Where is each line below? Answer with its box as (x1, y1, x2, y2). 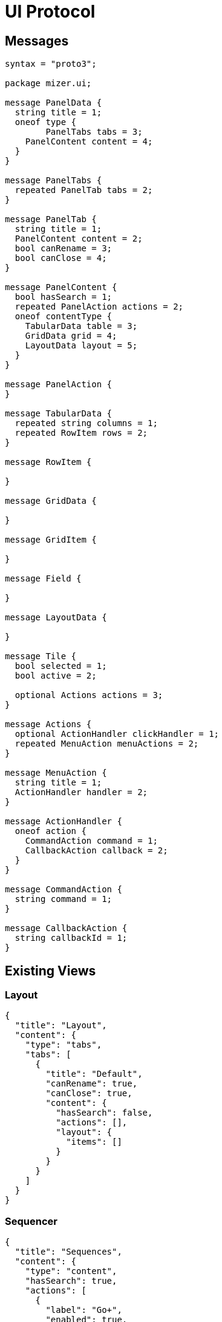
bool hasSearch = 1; (15, 292, 113, 302)
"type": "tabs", (25, 1040, 102, 1050)
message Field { (5, 574, 82, 584)
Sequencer (5, 1215, 57, 1227)
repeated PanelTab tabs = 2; (15, 185, 153, 195)
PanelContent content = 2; (15, 234, 143, 244)
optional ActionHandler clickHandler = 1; (15, 729, 220, 739)
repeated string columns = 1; (15, 418, 158, 429)
